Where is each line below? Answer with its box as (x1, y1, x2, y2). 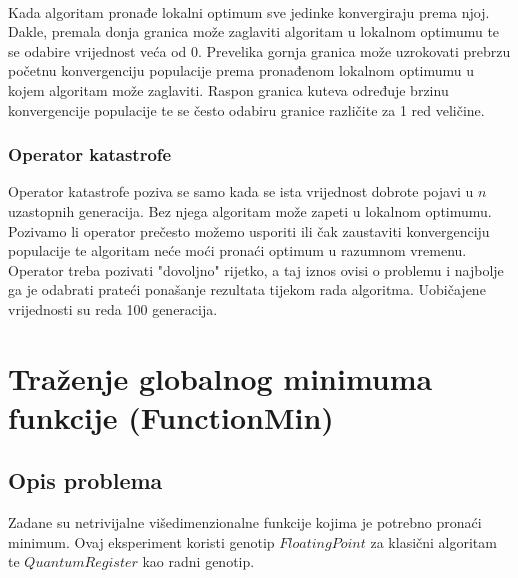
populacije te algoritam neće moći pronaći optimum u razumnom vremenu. (8, 240, 467, 261)
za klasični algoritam (370, 531, 497, 552)
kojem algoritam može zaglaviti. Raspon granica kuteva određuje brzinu (8, 79, 449, 100)
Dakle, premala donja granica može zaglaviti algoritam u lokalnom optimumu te (8, 21, 500, 42)
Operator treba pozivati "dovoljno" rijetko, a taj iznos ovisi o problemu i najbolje (8, 259, 504, 280)
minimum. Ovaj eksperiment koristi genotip (8, 531, 275, 552)
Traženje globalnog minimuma (8, 357, 433, 398)
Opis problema (8, 465, 163, 496)
